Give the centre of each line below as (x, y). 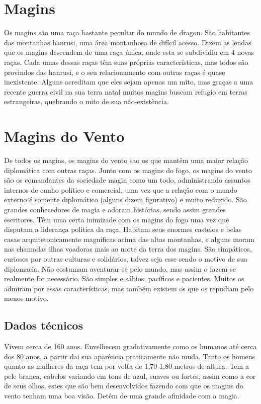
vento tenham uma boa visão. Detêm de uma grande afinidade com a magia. (122, 396)
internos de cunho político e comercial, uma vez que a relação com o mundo (121, 189)
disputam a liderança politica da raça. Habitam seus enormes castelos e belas (123, 229)
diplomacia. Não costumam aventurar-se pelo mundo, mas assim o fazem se (120, 268)
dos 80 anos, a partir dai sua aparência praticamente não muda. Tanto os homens (130, 356)
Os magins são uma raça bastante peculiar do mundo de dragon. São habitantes (127, 32)
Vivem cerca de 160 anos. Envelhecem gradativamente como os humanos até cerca (130, 346)
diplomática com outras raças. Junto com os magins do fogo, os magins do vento (128, 170)
